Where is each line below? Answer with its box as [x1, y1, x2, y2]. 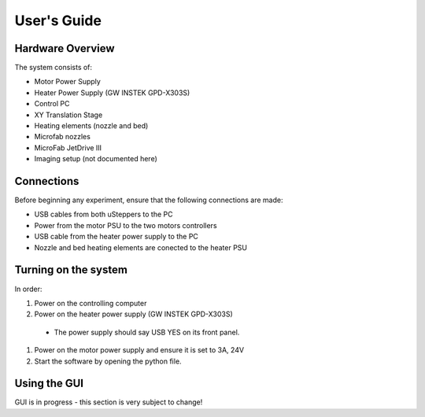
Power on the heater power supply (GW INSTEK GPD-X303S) [34, 309, 234, 319]
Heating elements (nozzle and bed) [34, 121, 149, 131]
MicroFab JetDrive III [34, 142, 102, 153]
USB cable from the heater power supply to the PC [34, 232, 198, 242]
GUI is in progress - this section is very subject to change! [14, 397, 203, 407]
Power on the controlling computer [34, 298, 147, 308]
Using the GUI [14, 377, 84, 390]
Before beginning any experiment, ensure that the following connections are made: [14, 195, 283, 205]
